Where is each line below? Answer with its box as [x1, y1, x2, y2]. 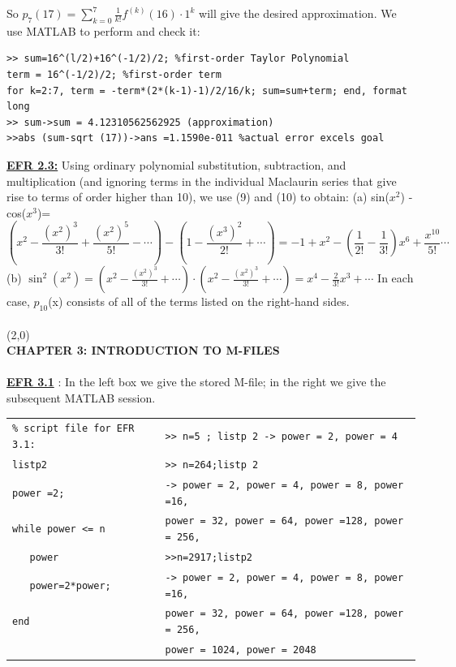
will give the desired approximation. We [199, 5, 397, 21]
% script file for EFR [12, 423, 135, 435]
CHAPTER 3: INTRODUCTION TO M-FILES [6, 342, 280, 359]
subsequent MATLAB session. [6, 389, 156, 407]
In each [377, 269, 414, 286]
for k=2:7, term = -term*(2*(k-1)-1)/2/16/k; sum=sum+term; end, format [6, 84, 407, 97]
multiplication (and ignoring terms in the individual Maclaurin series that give [6, 172, 397, 189]
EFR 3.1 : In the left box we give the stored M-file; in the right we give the [6, 373, 386, 390]
